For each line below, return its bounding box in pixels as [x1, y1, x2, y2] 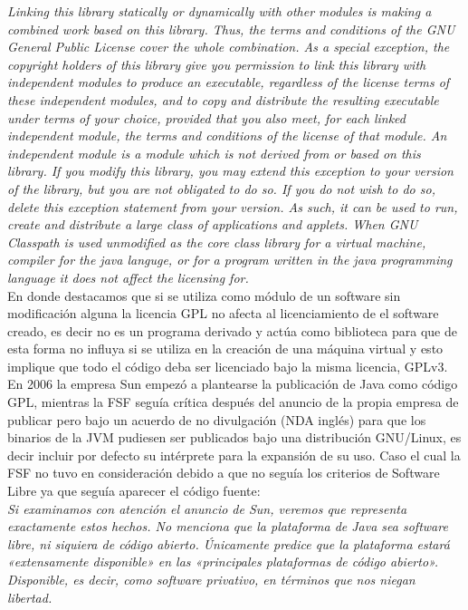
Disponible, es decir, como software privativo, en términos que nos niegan [7, 570, 415, 588]
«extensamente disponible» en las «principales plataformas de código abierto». [7, 552, 439, 571]
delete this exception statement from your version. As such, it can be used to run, [7, 197, 458, 216]
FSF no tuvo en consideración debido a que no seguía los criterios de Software [7, 463, 440, 482]
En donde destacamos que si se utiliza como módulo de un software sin [7, 286, 401, 305]
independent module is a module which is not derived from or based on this [7, 143, 421, 162]
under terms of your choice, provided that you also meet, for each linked [7, 108, 406, 127]
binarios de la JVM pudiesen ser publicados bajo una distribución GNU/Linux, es [7, 428, 462, 447]
